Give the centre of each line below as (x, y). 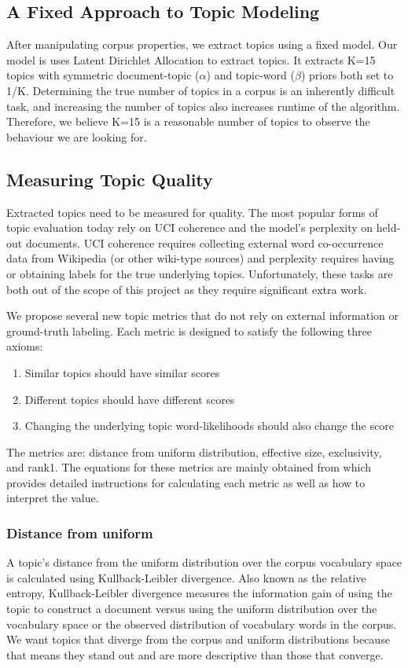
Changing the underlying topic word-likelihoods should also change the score (209, 426)
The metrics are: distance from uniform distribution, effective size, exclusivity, (194, 451)
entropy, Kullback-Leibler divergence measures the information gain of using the (199, 593)
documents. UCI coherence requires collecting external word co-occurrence (204, 242)
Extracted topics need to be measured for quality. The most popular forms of (192, 212)
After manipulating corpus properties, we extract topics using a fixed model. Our (202, 44)
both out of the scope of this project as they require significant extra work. (187, 289)
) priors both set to (347, 75)
